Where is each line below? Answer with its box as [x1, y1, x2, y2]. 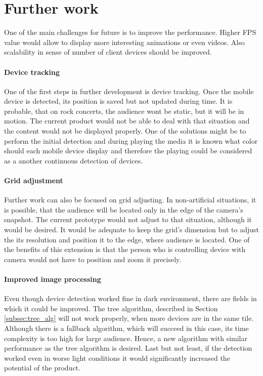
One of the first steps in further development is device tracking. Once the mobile [4, 86, 254, 96]
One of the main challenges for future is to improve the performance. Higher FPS [4, 27, 256, 37]
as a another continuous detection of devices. [4, 155, 143, 165]
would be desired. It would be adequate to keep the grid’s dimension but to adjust [4, 224, 259, 235]
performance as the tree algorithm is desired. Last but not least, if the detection [4, 343, 252, 353]
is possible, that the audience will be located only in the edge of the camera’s [4, 204, 243, 215]
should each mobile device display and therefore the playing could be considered [4, 145, 252, 156]
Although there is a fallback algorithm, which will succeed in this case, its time [4, 322, 249, 333]
